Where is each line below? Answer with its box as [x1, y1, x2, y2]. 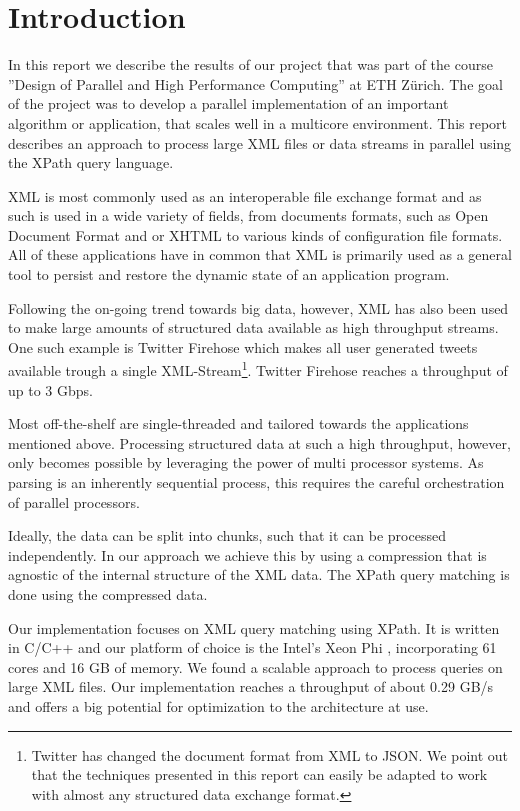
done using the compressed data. [8, 584, 208, 605]
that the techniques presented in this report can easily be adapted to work [31, 764, 488, 785]
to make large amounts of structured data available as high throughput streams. [8, 317, 499, 338]
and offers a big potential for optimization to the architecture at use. [8, 696, 429, 716]
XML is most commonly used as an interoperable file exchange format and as [8, 185, 482, 206]
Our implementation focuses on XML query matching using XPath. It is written [8, 617, 500, 638]
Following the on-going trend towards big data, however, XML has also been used [8, 297, 509, 318]
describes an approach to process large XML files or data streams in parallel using [8, 132, 512, 153]
